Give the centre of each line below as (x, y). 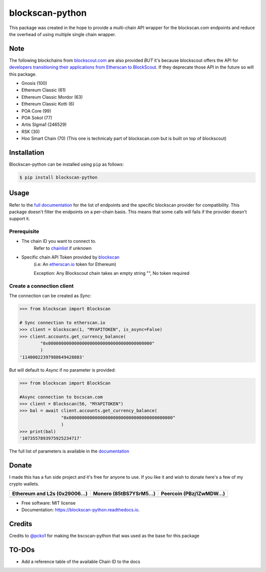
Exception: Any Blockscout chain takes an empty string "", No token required (112, 273)
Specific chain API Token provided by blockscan (70, 257)
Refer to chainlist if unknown (63, 248)
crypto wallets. (24, 484)
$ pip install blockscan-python (59, 177)
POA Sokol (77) (37, 117)
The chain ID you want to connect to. (59, 241)
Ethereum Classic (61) (44, 90)
